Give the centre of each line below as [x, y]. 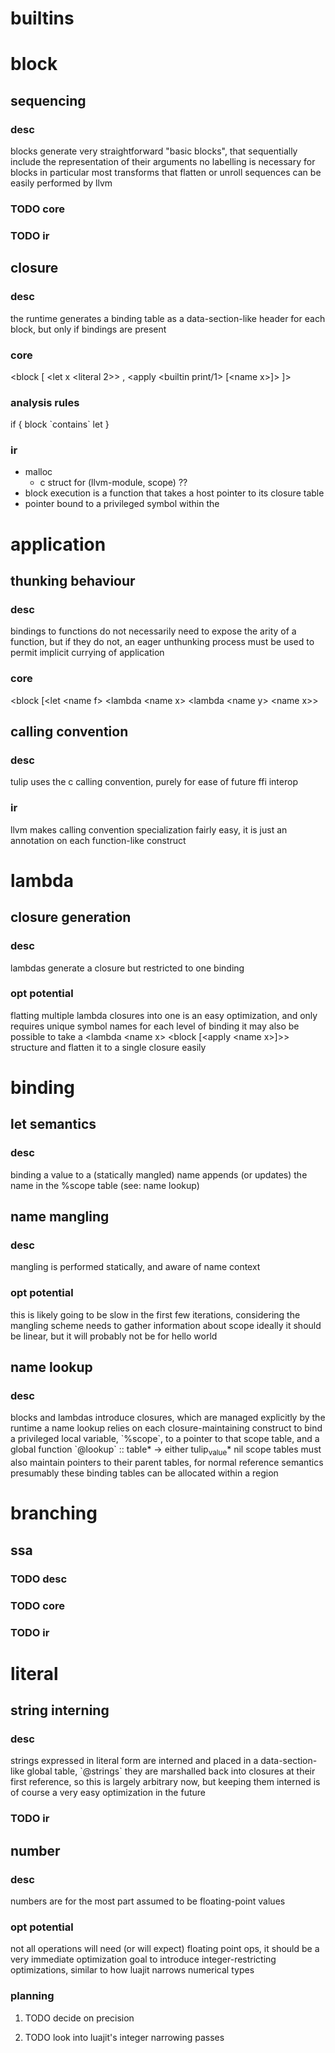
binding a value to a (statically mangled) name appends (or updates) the [159, 1174]
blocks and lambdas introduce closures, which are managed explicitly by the [168, 1418]
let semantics [53, 1124]
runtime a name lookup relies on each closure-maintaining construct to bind [166, 1428]
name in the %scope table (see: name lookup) [105, 1185]
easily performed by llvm [61, 183]
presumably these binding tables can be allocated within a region [144, 1473]
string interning [60, 1710]
